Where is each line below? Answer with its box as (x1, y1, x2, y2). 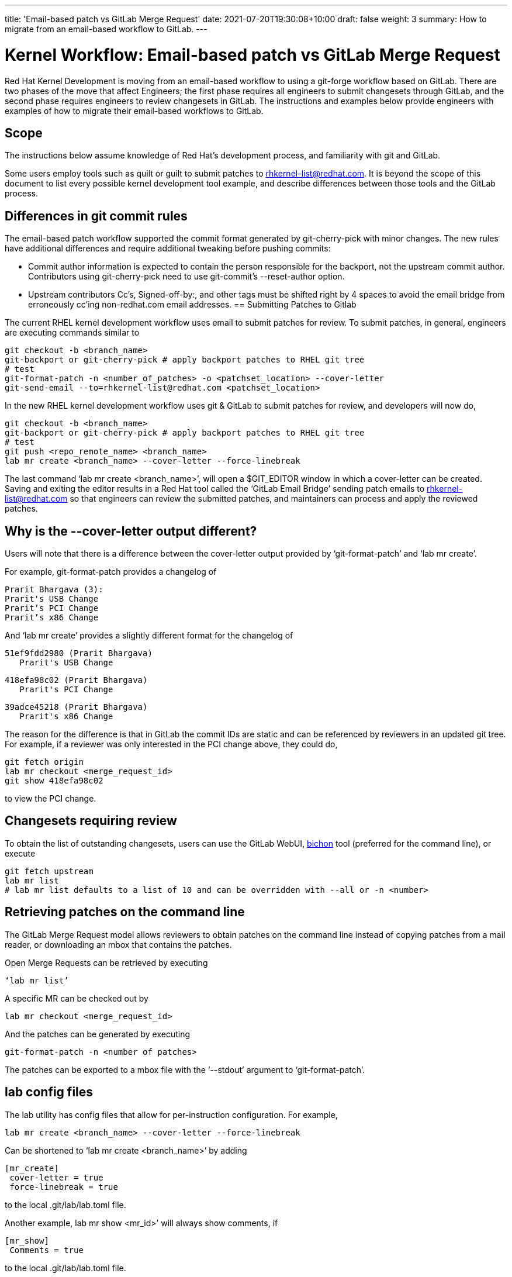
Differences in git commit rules (5, 208, 188, 223)
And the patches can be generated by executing (5, 1028, 191, 1039)
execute (5, 848, 36, 858)
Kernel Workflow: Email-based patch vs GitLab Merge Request (5, 44, 500, 65)
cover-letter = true (9, 1172, 103, 1182)
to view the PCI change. (5, 793, 96, 804)
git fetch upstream (5, 866, 94, 876)
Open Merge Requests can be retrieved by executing (5, 957, 208, 968)
